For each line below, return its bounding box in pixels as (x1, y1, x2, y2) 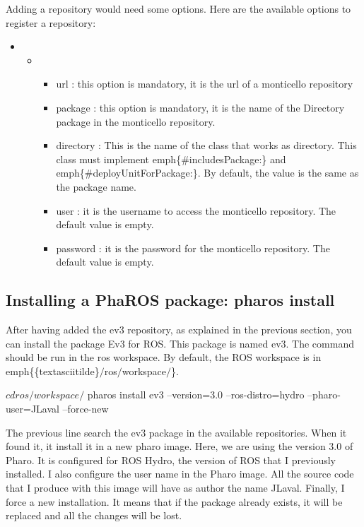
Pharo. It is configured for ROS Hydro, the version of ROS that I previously (6, 452, 336, 467)
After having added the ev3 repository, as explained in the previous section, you (6, 322, 352, 337)
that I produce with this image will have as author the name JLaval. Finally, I (6, 480, 345, 495)
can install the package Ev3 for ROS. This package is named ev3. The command (6, 336, 354, 350)
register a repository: (6, 15, 96, 30)
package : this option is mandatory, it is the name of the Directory (56, 100, 345, 114)
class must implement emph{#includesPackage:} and (56, 151, 286, 166)
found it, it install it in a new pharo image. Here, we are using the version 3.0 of (6, 439, 353, 454)
